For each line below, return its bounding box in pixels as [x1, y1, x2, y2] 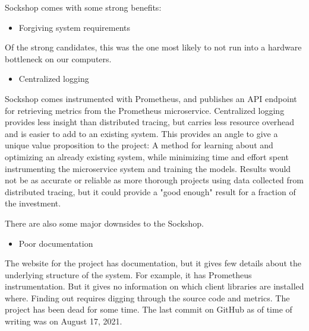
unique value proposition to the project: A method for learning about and [5, 139, 273, 151]
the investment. [5, 197, 61, 209]
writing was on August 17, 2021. [5, 315, 122, 327]
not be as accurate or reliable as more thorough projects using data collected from [5, 174, 304, 186]
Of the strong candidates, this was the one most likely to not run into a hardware [5, 41, 302, 53]
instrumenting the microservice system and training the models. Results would [5, 162, 291, 174]
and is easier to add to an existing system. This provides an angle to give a [5, 127, 278, 139]
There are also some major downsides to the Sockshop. [5, 217, 204, 229]
